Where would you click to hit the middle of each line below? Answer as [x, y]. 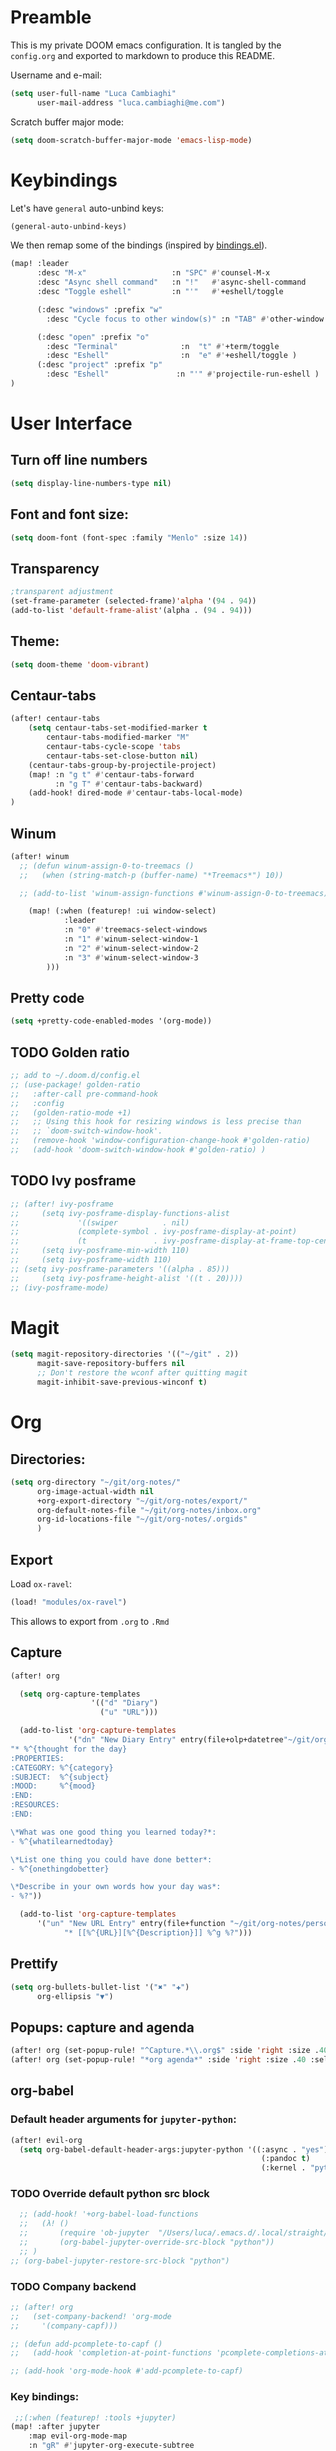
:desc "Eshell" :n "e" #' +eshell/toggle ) [172, 356]
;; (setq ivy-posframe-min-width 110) [100, 1251]
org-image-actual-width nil [95, 1491]
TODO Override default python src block [110, 2194]
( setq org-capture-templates [80, 1694]
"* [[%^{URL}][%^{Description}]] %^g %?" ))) [158, 1932]
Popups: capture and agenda [102, 2027]
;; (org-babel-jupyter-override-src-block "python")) [147, 2242]
